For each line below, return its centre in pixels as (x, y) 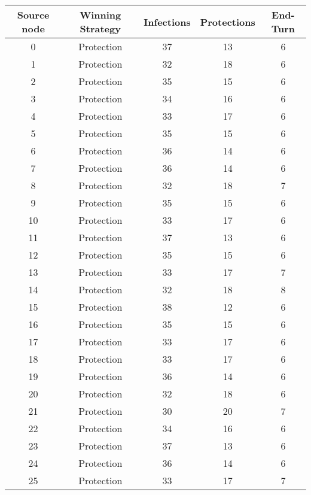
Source (33, 15)
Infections (167, 22)
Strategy (100, 28)
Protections (228, 22)
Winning (100, 15)
